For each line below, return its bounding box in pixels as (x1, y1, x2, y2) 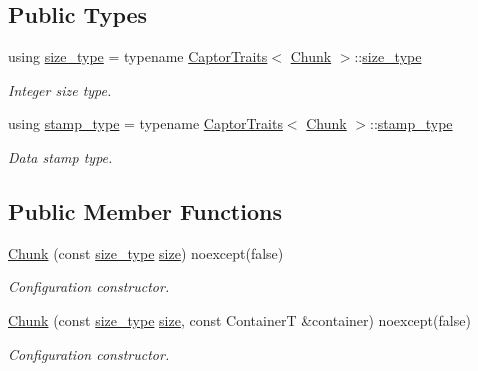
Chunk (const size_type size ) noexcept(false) (8, 242, 284, 263)
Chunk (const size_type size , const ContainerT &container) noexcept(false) (8, 309, 471, 330)
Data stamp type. (8, 146, 113, 167)
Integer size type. (8, 79, 112, 100)
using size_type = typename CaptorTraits (8, 46, 268, 67)
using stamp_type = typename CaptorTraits (8, 113, 283, 134)
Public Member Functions (8, 195, 282, 226)
